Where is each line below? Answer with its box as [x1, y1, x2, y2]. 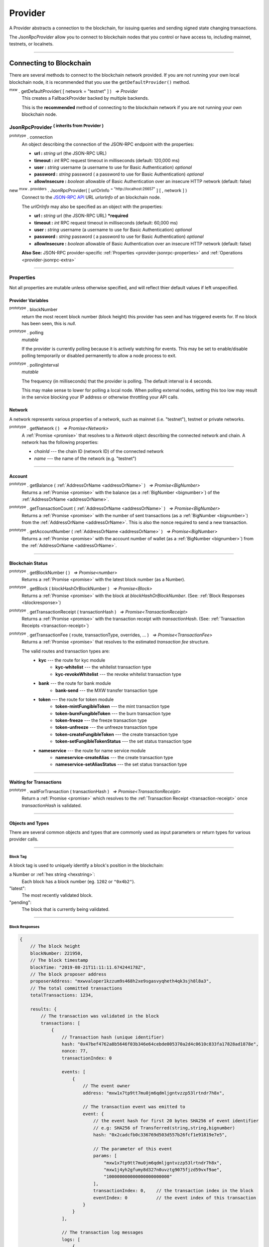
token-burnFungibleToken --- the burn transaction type [55, 710, 171, 716]
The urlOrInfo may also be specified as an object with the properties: [21, 204, 163, 209]
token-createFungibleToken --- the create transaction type [55, 731, 178, 737]
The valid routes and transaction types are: [21, 648, 110, 654]
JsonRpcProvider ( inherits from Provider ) [9, 123, 104, 131]
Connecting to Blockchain [9, 59, 92, 67]
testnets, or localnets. [9, 41, 54, 47]
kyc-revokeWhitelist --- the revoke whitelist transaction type [55, 671, 181, 677]
